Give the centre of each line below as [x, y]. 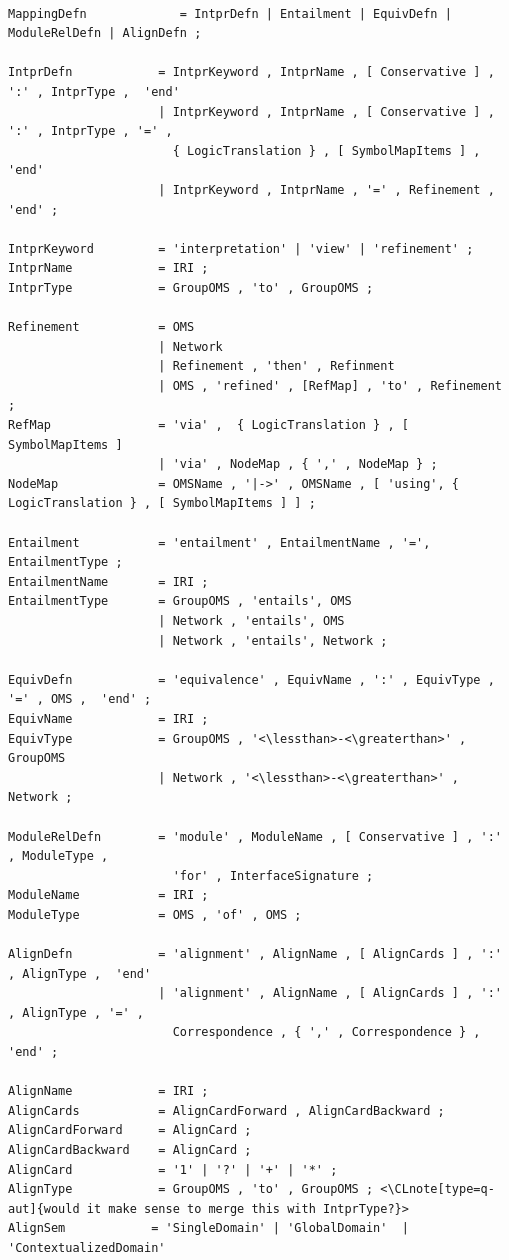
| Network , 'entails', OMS [251, 621]
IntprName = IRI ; [108, 268]
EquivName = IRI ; [108, 718]
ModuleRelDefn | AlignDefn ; [105, 33]
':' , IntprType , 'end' [94, 91]
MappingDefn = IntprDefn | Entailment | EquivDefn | [230, 13]
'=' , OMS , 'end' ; [80, 699]
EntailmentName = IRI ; [108, 581]
